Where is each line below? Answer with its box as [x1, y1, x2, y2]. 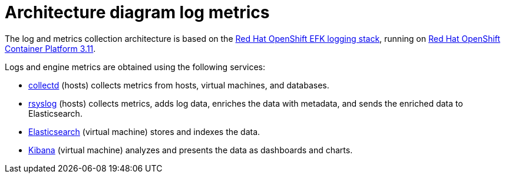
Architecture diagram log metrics [5, 2, 270, 22]
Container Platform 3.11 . [5, 43, 96, 54]
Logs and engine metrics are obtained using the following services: [5, 61, 266, 72]
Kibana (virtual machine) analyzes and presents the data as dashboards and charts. [28, 144, 353, 155]
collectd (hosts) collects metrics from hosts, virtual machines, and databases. [28, 80, 329, 90]
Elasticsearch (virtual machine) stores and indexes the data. [28, 126, 260, 137]
